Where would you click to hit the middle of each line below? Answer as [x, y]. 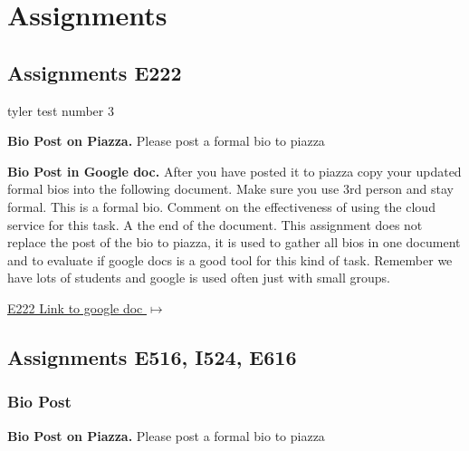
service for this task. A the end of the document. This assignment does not [215, 224]
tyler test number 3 [61, 110]
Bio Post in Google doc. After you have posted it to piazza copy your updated [234, 171]
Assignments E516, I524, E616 [152, 356]
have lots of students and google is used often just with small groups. [199, 278]
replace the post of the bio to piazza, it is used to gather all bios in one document [234, 242]
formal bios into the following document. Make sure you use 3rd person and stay [230, 189]
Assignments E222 [95, 72]
